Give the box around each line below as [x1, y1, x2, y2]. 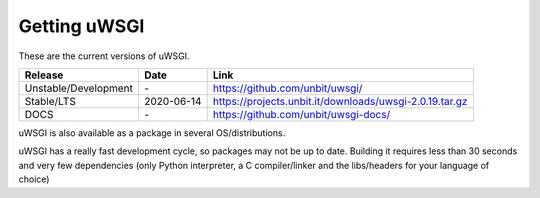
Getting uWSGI [18, 15, 145, 37]
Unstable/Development [24, 81, 134, 95]
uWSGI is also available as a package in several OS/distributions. [18, 126, 286, 139]
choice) [18, 173, 50, 185]
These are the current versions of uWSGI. [18, 50, 190, 62]
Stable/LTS [24, 94, 77, 108]
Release [24, 68, 64, 82]
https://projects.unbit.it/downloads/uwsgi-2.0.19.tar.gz [212, 94, 468, 108]
